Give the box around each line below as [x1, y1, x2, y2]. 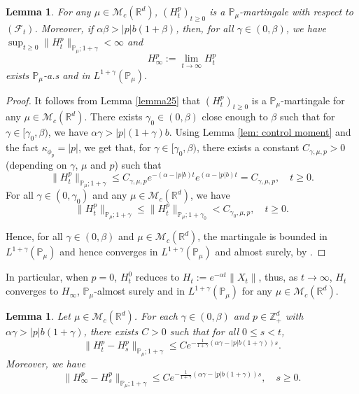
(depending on [6, 157, 67, 171]
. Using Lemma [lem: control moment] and [169, 125, 351, 139]
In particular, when [6, 269, 88, 284]
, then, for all [176, 20, 234, 35]
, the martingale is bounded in [197, 229, 328, 244]
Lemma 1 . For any [6, 4, 91, 18]
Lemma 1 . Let [6, 309, 71, 323]
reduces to [135, 269, 180, 284]
